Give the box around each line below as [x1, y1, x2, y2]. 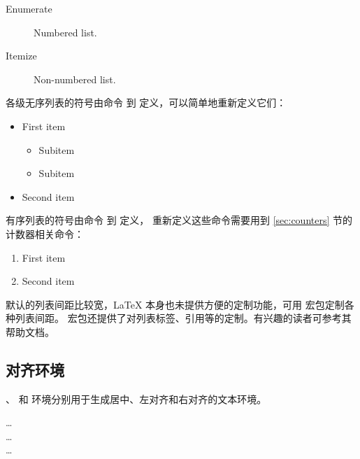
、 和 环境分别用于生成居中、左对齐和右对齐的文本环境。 [6, 391, 267, 406]
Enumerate [6, 1, 52, 15]
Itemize [6, 48, 37, 63]
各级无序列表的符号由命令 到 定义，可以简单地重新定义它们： [6, 95, 287, 110]
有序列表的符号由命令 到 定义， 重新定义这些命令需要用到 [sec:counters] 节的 [6, 213, 353, 227]
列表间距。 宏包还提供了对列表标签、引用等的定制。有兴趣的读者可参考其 [15, 311, 352, 325]
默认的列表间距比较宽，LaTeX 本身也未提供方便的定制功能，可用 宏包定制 [6, 297, 345, 311]
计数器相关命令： [6, 226, 84, 241]
